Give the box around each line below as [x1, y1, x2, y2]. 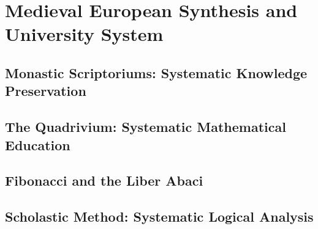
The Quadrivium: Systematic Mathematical [5, 117, 286, 136]
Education [5, 135, 70, 154]
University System [5, 21, 164, 46]
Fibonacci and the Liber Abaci [5, 171, 203, 190]
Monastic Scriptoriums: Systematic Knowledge [5, 63, 308, 82]
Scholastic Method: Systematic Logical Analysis [5, 207, 314, 226]
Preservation [5, 81, 86, 100]
